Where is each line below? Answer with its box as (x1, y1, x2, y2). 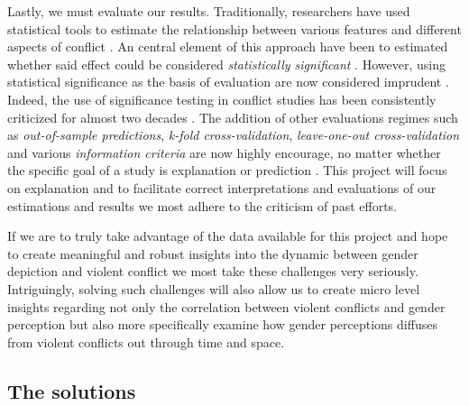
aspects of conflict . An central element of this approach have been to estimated (7, 37, 448, 56)
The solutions (7, 376, 136, 404)
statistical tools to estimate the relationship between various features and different (7, 19, 462, 38)
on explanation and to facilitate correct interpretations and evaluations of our (7, 178, 437, 197)
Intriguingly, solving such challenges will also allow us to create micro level (7, 279, 420, 298)
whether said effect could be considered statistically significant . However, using (7, 54, 446, 73)
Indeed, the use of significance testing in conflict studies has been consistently (7, 89, 437, 108)
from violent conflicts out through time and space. (7, 332, 285, 351)
